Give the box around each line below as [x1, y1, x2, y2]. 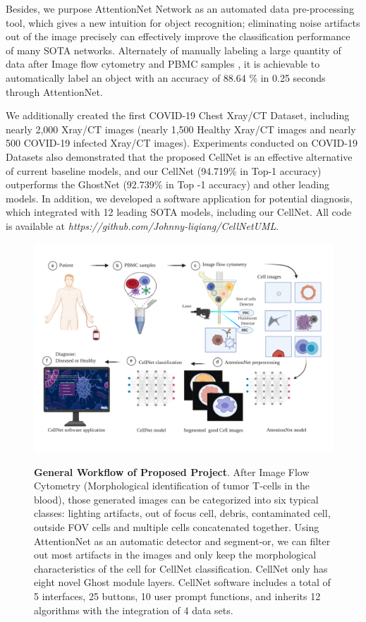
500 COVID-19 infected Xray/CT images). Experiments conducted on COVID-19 [6, 135, 358, 150]
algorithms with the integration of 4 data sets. [34, 602, 233, 617]
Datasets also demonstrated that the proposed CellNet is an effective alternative [6, 149, 353, 164]
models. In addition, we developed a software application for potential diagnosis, [6, 190, 353, 205]
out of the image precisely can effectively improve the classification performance [6, 29, 350, 44]
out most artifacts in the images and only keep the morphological [34, 547, 317, 562]
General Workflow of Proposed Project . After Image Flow [34, 464, 310, 479]
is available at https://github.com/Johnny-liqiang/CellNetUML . [6, 218, 279, 233]
